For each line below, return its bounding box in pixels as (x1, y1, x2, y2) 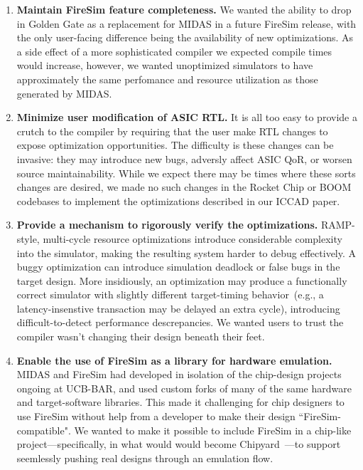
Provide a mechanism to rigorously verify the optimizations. (16, 217, 318, 232)
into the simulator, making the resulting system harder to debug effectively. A (16, 245, 357, 260)
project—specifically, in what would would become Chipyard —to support (16, 437, 341, 451)
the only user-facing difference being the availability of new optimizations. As (16, 30, 353, 45)
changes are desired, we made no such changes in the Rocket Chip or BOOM (16, 179, 352, 194)
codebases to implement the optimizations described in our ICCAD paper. (16, 193, 340, 208)
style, (16, 231, 40, 246)
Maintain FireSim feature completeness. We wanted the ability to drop (16, 2, 352, 16)
